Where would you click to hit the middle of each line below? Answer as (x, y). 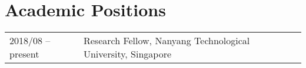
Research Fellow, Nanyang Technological (167, 41)
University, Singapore (127, 54)
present (24, 54)
